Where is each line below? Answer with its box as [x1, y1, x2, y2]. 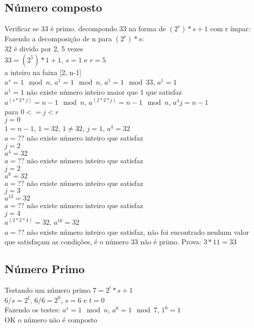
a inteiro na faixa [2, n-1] [5, 67, 82, 77]
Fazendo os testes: [5, 304, 60, 315]
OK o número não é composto [5, 314, 97, 324]
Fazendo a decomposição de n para [5, 33, 112, 44]
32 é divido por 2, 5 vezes [5, 43, 83, 54]
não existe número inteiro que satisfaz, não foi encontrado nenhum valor [26, 226, 249, 237]
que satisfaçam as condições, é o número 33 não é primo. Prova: [5, 236, 202, 247]
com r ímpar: [210, 23, 250, 34]
